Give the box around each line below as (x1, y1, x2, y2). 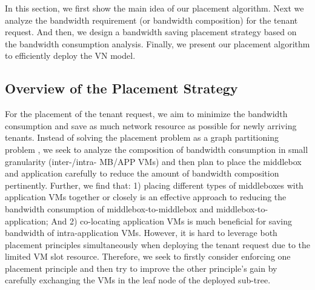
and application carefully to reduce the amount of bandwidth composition (5, 167, 279, 180)
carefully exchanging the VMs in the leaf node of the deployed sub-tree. (5, 274, 271, 286)
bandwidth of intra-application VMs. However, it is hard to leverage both (5, 226, 277, 239)
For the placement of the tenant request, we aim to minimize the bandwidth (5, 107, 288, 120)
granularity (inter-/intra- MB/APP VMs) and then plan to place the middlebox (5, 155, 302, 167)
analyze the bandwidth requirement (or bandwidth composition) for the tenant (5, 13, 298, 26)
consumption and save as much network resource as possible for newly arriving (5, 119, 297, 132)
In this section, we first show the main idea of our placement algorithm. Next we (5, 2, 304, 14)
